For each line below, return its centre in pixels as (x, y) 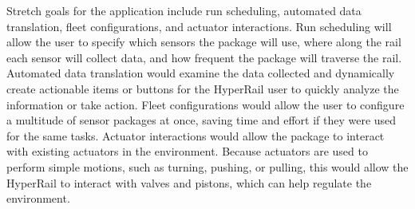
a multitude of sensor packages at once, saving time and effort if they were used (202, 120)
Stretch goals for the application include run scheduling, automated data (184, 10)
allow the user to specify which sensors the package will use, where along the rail (204, 42)
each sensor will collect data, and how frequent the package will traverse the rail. (204, 57)
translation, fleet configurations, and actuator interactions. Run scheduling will (199, 26)
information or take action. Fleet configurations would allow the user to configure (206, 104)
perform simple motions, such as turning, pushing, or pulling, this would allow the (207, 166)
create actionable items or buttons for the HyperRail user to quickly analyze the (203, 88)
